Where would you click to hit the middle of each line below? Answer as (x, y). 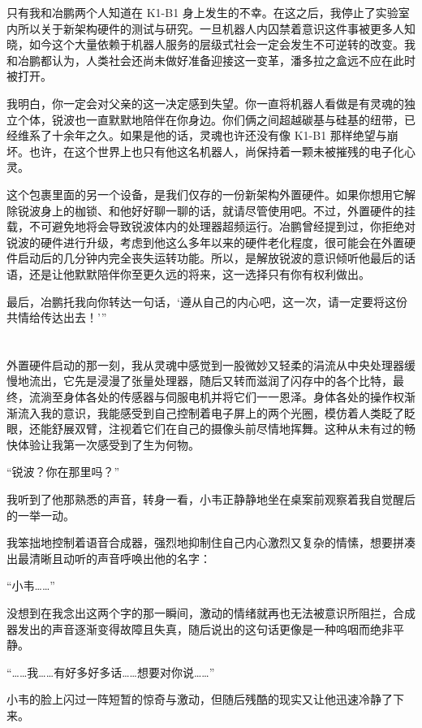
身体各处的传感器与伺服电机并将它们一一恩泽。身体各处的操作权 (233, 397)
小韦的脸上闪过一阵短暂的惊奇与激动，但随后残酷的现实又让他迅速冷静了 (200, 699)
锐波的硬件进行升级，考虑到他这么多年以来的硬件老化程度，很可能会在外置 (205, 242)
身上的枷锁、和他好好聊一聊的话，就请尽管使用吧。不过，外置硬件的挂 (228, 210)
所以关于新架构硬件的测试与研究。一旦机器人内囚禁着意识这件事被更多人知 (216, 28)
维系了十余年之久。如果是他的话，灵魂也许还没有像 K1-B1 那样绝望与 (202, 135)
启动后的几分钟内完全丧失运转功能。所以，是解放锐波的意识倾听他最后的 (211, 258)
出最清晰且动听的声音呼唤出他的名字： (109, 558)
